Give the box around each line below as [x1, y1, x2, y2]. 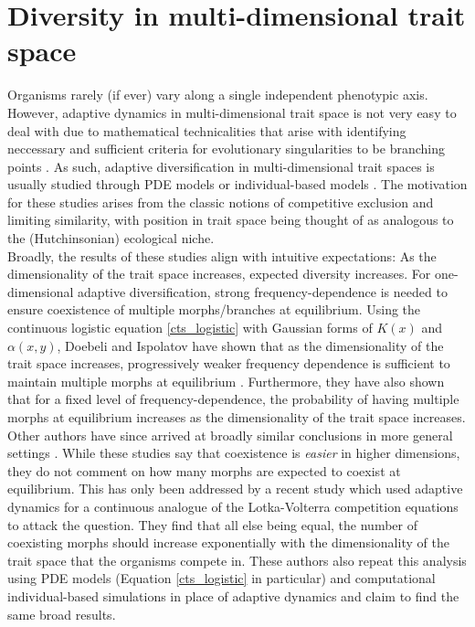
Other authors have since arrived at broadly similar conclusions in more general [7, 425, 453, 444]
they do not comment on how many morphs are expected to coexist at [7, 461, 401, 480]
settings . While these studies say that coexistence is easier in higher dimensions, [7, 443, 460, 462]
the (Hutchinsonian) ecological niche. [7, 228, 215, 248]
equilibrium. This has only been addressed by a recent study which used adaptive [7, 479, 463, 498]
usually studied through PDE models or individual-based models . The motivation [7, 175, 468, 194]
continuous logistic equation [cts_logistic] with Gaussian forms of [7, 318, 373, 337]
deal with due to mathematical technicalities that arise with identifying [7, 121, 406, 140]
